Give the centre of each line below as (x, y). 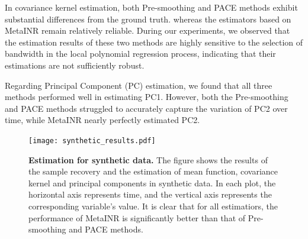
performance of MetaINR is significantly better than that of (137, 217)
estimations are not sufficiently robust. (75, 65)
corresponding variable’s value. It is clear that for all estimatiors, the (153, 206)
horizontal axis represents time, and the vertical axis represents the (150, 194)
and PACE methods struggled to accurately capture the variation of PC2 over (146, 108)
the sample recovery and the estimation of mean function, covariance (153, 171)
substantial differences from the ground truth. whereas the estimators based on (148, 19)
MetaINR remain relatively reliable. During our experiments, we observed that (147, 30)
